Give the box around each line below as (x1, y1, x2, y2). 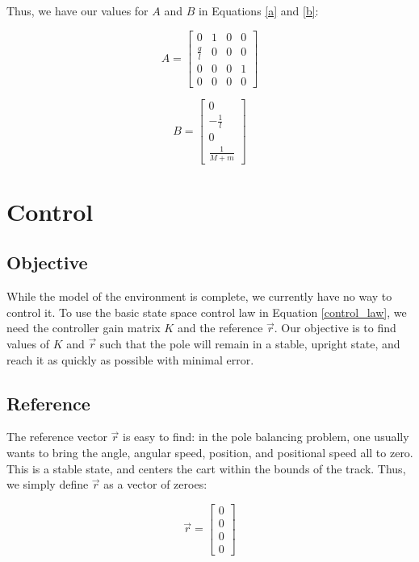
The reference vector (6, 428, 107, 445)
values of (6, 335, 49, 352)
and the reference (177, 319, 263, 336)
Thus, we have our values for (6, 2, 149, 19)
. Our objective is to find (274, 319, 396, 336)
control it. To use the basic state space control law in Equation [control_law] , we (6, 303, 407, 320)
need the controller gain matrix (6, 319, 161, 336)
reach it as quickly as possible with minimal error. (6, 351, 254, 368)
